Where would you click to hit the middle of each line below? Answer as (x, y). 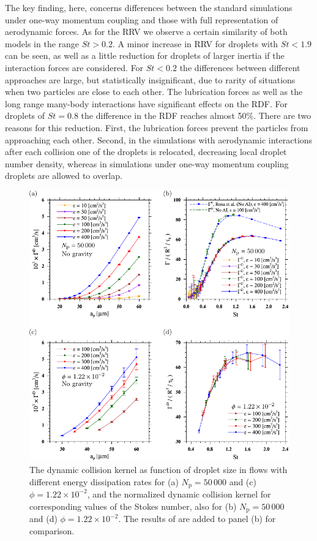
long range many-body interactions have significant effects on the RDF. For (146, 103)
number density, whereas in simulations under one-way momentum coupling (147, 163)
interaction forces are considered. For (74, 67)
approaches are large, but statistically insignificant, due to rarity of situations (150, 79)
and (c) (243, 481)
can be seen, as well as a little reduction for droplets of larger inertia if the (145, 55)
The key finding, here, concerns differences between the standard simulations (149, 7)
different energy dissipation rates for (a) (104, 481)
